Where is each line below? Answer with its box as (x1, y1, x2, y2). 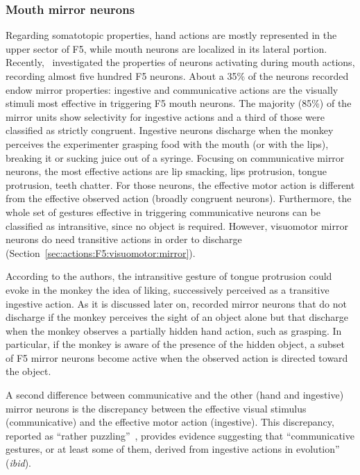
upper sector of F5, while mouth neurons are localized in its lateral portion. (6, 41, 327, 56)
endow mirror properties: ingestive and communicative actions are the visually (6, 82, 338, 97)
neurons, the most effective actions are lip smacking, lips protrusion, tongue (6, 164, 327, 178)
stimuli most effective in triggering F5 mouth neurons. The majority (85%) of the (6, 96, 352, 110)
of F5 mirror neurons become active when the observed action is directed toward (6, 350, 348, 365)
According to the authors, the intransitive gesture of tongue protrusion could (6, 269, 332, 283)
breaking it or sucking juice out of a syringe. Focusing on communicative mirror (6, 150, 345, 165)
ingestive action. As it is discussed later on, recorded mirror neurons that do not (6, 296, 347, 310)
